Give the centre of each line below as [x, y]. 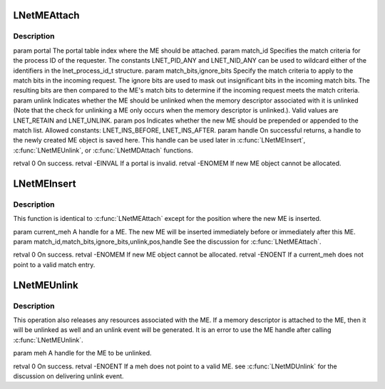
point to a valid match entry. [54, 264]
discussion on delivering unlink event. [68, 376]
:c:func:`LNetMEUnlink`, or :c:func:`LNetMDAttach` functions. [103, 150]
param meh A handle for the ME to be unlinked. [83, 353]
